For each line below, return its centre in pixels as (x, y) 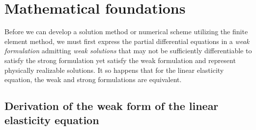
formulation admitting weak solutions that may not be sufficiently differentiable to (128, 51)
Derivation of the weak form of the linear (112, 106)
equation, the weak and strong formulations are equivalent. (93, 79)
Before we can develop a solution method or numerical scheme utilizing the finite (126, 32)
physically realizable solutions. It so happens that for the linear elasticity (114, 70)
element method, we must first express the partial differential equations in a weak (127, 41)
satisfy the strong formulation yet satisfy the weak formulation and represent (120, 60)
